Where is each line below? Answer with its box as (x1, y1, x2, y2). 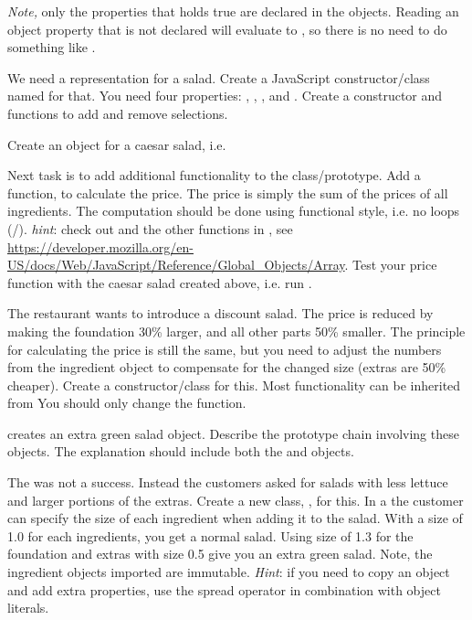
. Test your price (344, 255, 437, 274)
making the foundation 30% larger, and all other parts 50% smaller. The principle (7, 321, 466, 340)
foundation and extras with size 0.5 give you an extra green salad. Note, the (7, 544, 433, 563)
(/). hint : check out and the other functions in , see (7, 219, 293, 238)
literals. (7, 598, 49, 617)
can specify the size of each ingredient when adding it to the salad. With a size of (7, 508, 463, 528)
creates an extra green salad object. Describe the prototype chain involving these (7, 423, 459, 443)
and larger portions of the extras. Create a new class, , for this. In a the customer (7, 490, 464, 509)
